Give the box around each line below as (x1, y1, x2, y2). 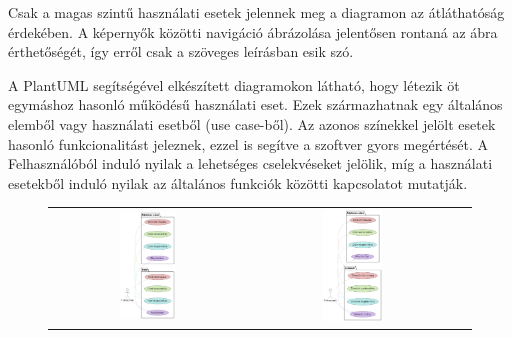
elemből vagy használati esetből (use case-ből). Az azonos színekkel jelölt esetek (8, 113, 496, 134)
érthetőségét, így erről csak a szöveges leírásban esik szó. (8, 41, 354, 62)
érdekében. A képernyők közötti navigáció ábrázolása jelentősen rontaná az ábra (8, 21, 498, 42)
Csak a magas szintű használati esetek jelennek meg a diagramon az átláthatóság (8, 2, 505, 22)
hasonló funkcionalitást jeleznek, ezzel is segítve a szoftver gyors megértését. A (8, 133, 489, 154)
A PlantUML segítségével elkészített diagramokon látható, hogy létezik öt (8, 74, 460, 95)
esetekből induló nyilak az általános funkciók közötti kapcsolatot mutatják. (8, 172, 468, 193)
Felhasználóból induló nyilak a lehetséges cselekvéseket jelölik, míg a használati (8, 153, 493, 174)
